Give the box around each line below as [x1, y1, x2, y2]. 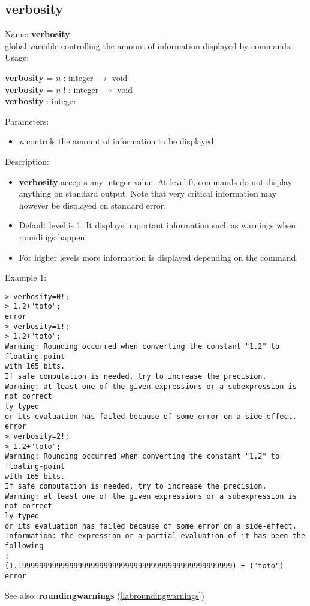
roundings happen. [19, 230, 88, 243]
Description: [5, 155, 49, 167]
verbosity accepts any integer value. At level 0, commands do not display [19, 175, 293, 188]
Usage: [5, 51, 29, 64]
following [5, 542, 44, 551]
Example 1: [5, 271, 47, 284]
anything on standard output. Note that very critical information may [19, 187, 277, 200]
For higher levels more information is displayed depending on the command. [19, 251, 299, 263]
